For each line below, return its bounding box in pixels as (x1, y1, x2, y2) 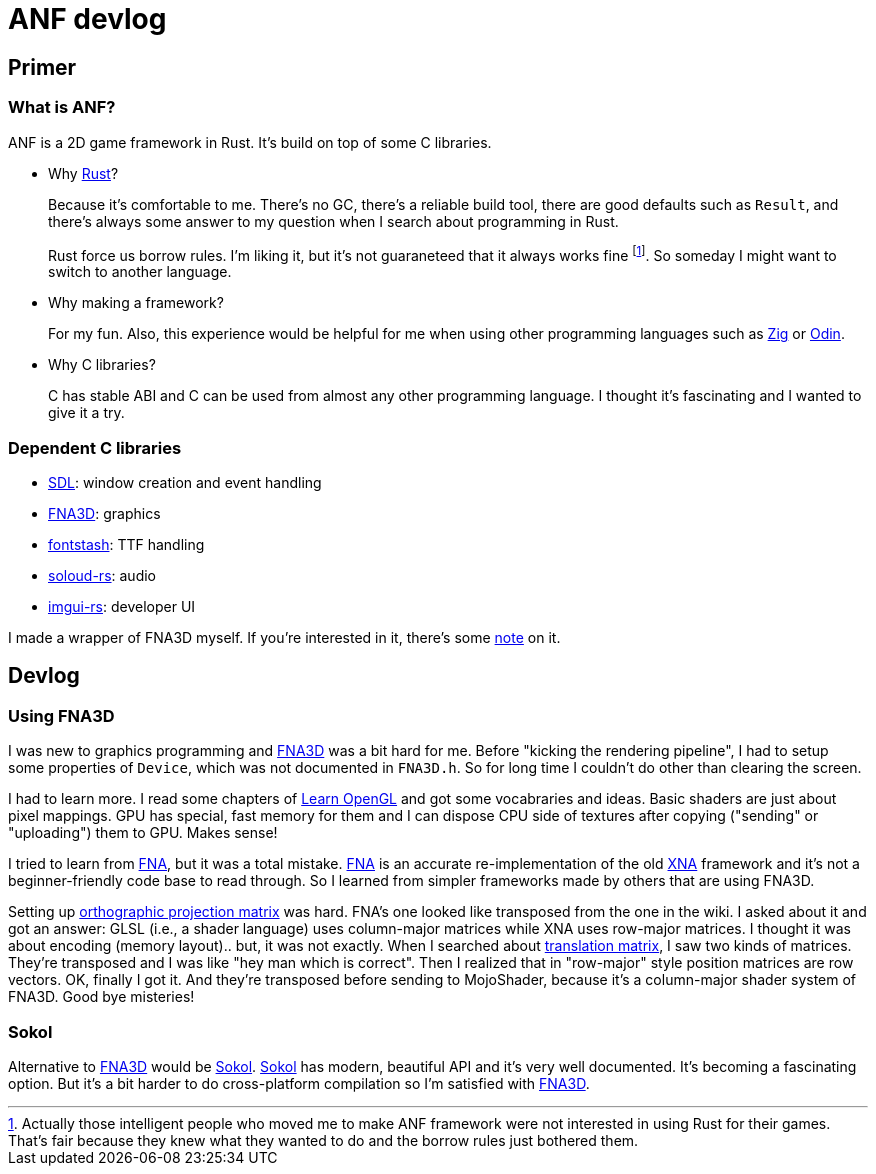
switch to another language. (48, 263, 232, 281)
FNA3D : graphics (48, 504, 161, 522)
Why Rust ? (48, 164, 119, 182)
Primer (8, 54, 77, 80)
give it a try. (48, 404, 125, 422)
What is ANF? (8, 97, 116, 118)
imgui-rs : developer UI (48, 597, 196, 615)
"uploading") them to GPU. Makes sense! (8, 824, 278, 842)
